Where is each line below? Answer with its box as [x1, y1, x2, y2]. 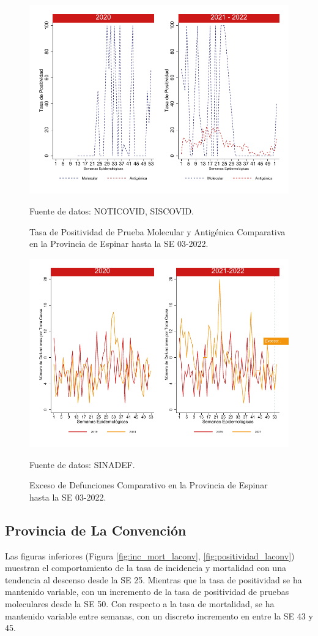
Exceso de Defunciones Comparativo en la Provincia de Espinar [29, 479, 268, 491]
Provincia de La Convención [5, 520, 187, 539]
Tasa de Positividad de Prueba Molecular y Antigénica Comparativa [29, 225, 286, 238]
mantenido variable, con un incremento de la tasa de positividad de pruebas [5, 585, 289, 598]
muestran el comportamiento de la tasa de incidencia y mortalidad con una [5, 561, 286, 574]
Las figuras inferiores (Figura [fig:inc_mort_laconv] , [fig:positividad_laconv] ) [5, 549, 295, 562]
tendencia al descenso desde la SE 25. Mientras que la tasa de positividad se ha [5, 573, 302, 586]
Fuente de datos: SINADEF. [29, 458, 135, 471]
